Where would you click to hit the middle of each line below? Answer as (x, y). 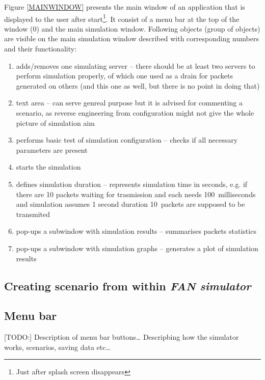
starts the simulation (48, 167)
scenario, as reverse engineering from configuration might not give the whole (135, 113)
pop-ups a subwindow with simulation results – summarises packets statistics (136, 231)
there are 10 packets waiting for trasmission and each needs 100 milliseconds (136, 194)
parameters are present (52, 150)
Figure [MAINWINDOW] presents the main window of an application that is (125, 7)
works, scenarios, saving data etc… (57, 347)
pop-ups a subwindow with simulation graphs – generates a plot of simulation (137, 248)
